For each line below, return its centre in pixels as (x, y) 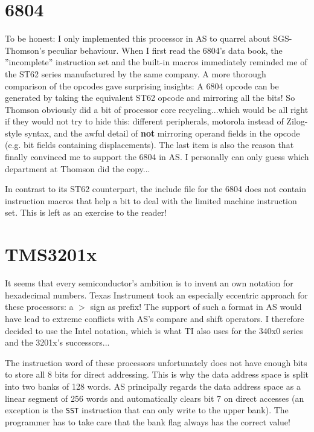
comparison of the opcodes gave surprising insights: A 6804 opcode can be (142, 85)
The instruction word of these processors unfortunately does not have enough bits (156, 362)
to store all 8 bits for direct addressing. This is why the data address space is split (157, 374)
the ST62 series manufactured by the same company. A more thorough (136, 73)
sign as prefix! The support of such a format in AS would (196, 307)
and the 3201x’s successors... (57, 342)
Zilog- (297, 121)
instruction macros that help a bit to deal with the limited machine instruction (151, 200)
